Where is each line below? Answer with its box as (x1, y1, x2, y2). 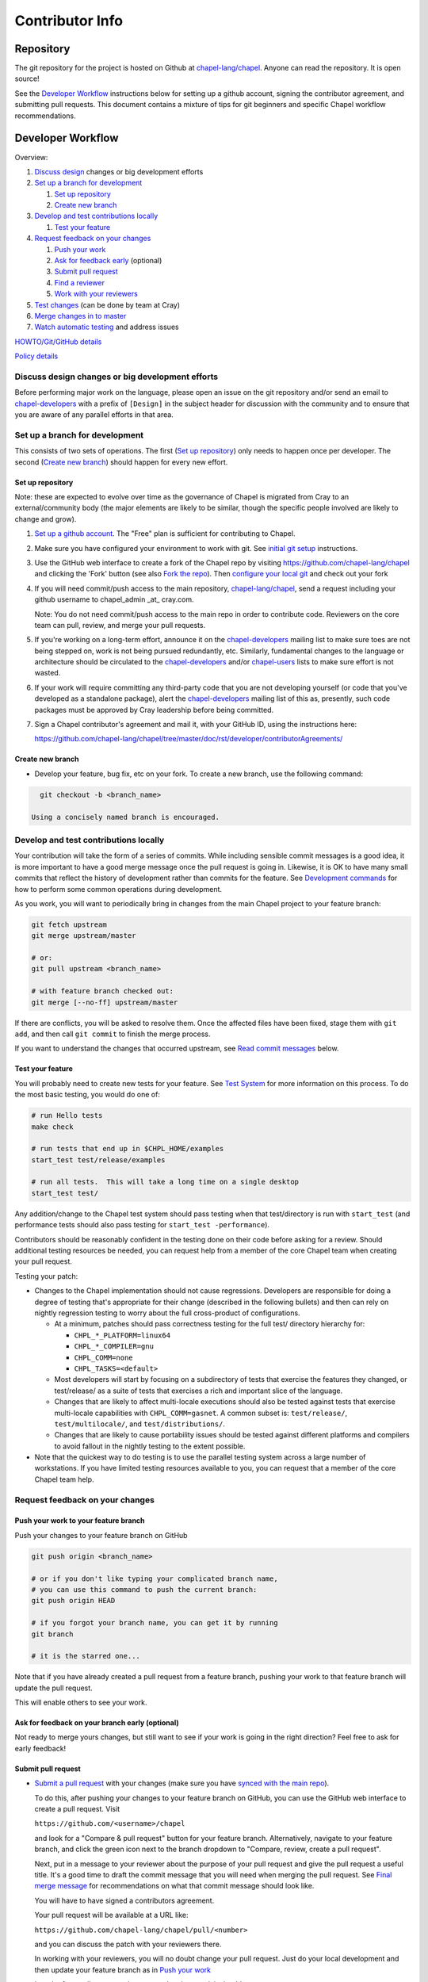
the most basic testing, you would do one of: (14, 1090, 160, 1100)
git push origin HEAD (31, 1596, 116, 1605)
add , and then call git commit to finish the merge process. (14, 1029, 211, 1039)
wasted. (34, 668, 61, 678)
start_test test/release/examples (31, 1155, 166, 1165)
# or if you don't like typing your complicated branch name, (31, 1574, 278, 1583)
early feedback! (14, 1743, 67, 1753)
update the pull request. (14, 1683, 93, 1693)
